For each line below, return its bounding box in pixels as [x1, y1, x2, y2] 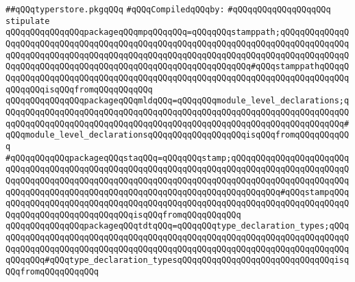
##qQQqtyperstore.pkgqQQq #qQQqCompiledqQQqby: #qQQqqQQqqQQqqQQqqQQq [5, 5, 331, 14]
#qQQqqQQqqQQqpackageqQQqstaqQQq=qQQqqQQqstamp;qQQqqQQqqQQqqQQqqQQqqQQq [5, 153, 350, 163]
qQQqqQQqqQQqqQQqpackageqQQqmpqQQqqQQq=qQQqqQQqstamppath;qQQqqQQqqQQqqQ [5, 27, 350, 38]
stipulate [5, 16, 50, 26]
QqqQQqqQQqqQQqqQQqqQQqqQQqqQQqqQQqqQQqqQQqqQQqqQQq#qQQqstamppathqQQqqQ [5, 62, 350, 72]
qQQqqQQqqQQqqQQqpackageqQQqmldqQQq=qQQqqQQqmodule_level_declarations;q [5, 96, 350, 106]
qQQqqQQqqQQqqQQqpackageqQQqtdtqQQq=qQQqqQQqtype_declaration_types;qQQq [5, 221, 350, 231]
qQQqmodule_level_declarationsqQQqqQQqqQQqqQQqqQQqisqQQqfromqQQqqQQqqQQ [5, 130, 350, 140]
